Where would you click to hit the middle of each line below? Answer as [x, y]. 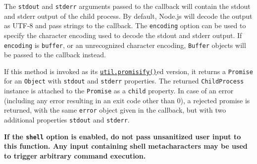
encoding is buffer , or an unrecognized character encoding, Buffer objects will [125, 45]
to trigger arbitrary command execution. [75, 155]
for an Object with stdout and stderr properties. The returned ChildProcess [124, 81]
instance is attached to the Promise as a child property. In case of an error [119, 91]
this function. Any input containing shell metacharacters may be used [126, 146]
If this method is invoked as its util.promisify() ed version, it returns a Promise [128, 71]
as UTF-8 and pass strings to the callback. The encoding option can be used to [125, 25]
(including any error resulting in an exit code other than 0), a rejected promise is [127, 100]
